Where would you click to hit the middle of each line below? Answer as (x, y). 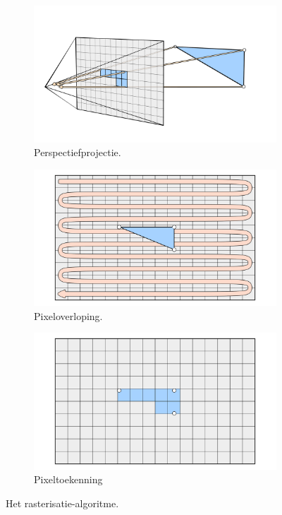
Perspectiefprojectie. (78, 152)
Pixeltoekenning (68, 479)
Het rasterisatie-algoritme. (62, 503)
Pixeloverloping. (68, 315)
